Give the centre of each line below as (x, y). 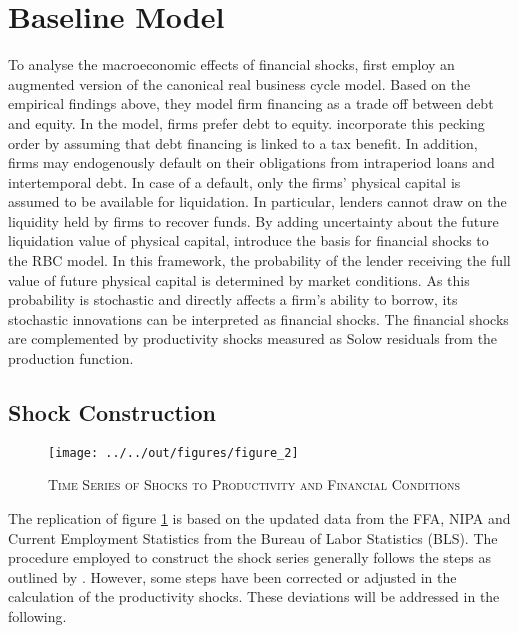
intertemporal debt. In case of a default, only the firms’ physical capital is (234, 181)
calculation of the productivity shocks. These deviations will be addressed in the (254, 596)
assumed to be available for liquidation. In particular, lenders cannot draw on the (257, 201)
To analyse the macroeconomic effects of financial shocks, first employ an (231, 64)
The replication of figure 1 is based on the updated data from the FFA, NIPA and (259, 518)
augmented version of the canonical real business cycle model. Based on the (239, 83)
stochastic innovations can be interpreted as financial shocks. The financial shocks (258, 318)
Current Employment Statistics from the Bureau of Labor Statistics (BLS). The (253, 537)
